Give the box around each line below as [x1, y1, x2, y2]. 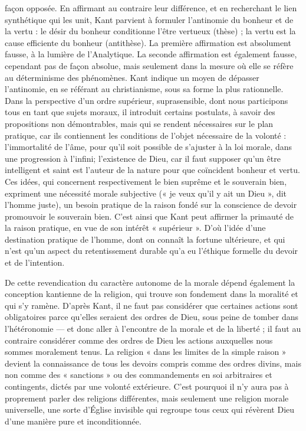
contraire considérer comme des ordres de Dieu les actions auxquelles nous [5, 334, 273, 346]
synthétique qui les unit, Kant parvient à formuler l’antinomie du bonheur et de [5, 13, 294, 25]
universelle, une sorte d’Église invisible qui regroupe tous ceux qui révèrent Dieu [5, 403, 295, 416]
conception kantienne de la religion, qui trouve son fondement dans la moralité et [5, 288, 298, 300]
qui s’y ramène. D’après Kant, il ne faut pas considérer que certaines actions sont [5, 299, 298, 311]
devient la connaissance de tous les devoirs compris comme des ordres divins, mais [5, 357, 301, 369]
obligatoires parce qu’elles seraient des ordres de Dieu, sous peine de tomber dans [5, 311, 299, 323]
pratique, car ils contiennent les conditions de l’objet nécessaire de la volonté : [5, 129, 287, 141]
